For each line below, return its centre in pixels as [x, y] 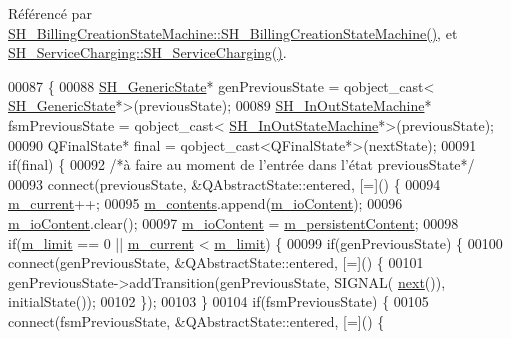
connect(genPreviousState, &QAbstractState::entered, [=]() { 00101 [216, 262]
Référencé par [50, 13]
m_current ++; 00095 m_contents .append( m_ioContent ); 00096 [205, 203]
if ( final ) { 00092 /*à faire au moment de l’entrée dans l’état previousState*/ [241, 164]
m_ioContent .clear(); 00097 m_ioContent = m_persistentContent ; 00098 [233, 222]
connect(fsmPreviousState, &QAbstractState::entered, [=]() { [196, 320]
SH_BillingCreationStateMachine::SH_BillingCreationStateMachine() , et [233, 32]
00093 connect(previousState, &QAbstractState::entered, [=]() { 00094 [224, 183]
